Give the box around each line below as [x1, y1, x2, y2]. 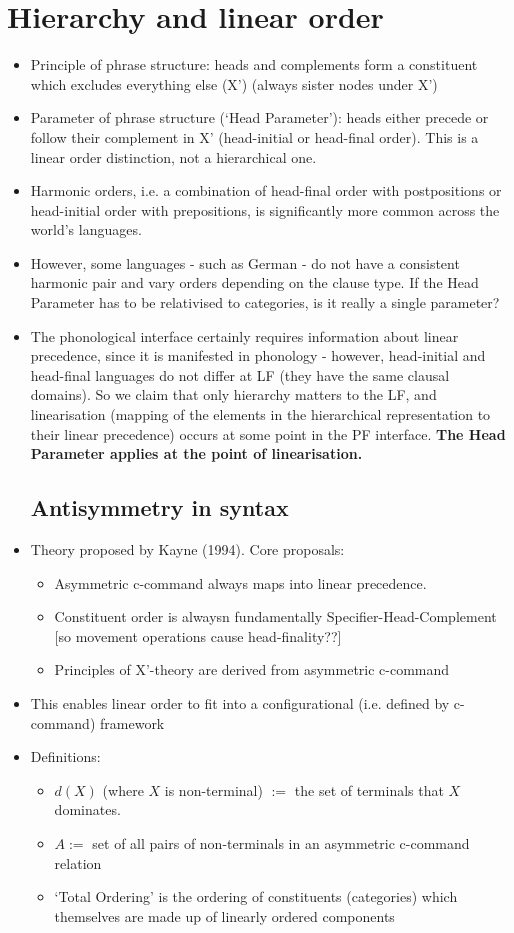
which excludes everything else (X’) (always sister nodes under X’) [30, 73, 438, 94]
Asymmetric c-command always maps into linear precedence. [54, 572, 427, 593]
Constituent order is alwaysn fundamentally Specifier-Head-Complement [54, 606, 497, 627]
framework [100, 712, 165, 733]
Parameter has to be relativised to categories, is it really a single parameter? [30, 292, 500, 313]
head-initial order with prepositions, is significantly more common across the [30, 199, 500, 220]
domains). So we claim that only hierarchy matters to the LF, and [30, 384, 437, 405]
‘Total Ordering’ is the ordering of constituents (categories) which [54, 886, 458, 907]
